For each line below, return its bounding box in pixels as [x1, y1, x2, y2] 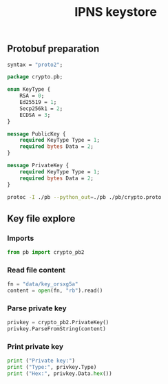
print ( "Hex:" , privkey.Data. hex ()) [7, 370, 112, 377]
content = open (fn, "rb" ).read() [7, 287, 103, 295]
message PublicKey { [7, 130, 67, 138]
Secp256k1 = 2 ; [19, 105, 63, 112]
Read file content [7, 265, 65, 275]
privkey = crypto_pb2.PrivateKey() [7, 319, 109, 326]
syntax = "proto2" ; [7, 61, 63, 68]
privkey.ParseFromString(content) [7, 326, 107, 332]
